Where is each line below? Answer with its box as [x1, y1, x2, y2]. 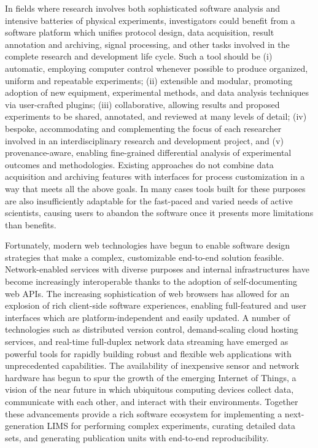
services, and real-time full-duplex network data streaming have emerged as [5, 335, 289, 348]
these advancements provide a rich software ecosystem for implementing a [5, 407, 282, 420]
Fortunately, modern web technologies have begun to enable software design [5, 239, 290, 252]
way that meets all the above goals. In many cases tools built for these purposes [5, 182, 306, 195]
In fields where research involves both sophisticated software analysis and [5, 2, 280, 14]
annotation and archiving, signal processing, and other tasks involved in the [5, 37, 290, 50]
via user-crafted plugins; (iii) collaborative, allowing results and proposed [5, 98, 280, 110]
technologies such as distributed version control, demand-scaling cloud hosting [5, 323, 298, 336]
